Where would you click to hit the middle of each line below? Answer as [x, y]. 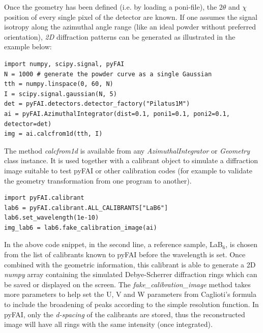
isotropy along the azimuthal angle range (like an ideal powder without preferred [130, 27]
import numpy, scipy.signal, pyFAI [64, 64]
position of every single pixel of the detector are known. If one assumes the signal [131, 17]
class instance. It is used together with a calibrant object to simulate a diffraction [131, 160]
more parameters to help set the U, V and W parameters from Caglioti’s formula [130, 294]
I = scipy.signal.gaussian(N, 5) [61, 94]
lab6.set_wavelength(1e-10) [52, 218]
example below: [28, 47]
